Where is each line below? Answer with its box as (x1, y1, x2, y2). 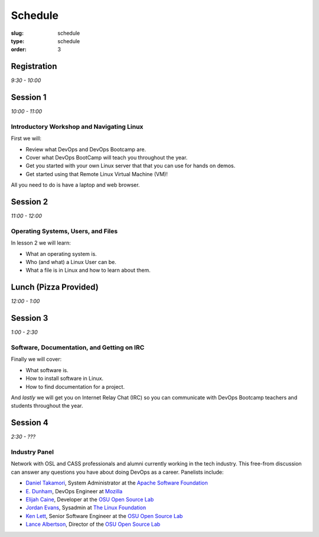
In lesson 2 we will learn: (11, 239, 71, 246)
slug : (11, 30, 24, 37)
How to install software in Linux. (25, 375, 103, 382)
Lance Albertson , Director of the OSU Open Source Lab (25, 520, 161, 528)
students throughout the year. (11, 402, 83, 409)
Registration (11, 61, 57, 71)
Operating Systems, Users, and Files (11, 227, 118, 235)
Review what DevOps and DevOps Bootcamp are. (25, 145, 147, 153)
